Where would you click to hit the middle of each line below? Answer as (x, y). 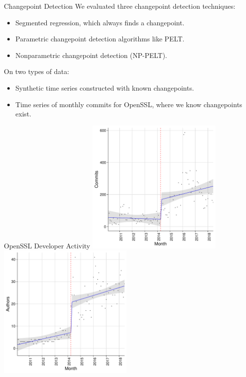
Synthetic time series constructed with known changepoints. (105, 87)
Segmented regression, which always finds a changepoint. (100, 22)
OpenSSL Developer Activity (47, 245)
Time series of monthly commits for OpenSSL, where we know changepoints (129, 104)
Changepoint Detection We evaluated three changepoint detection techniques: (120, 6)
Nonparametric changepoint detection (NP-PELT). (91, 55)
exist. (23, 114)
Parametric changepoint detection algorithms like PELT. (100, 39)
